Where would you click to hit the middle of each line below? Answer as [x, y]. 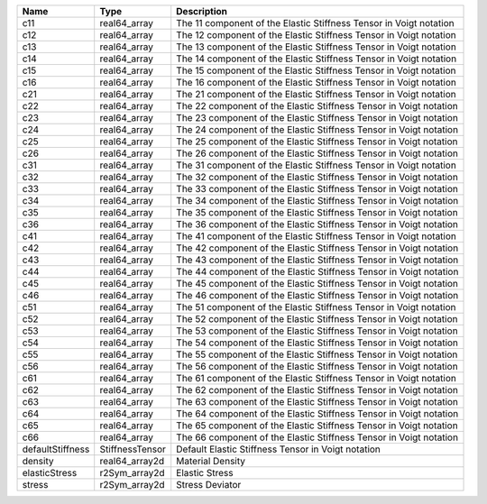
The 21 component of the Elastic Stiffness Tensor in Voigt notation [317, 94]
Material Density [211, 461]
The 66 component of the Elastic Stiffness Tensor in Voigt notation [317, 437]
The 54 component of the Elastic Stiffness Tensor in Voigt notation [317, 343]
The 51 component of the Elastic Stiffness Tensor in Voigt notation [316, 307]
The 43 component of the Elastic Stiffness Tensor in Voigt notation [317, 260]
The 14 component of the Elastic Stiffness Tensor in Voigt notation [317, 59]
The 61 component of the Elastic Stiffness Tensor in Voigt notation [317, 378]
